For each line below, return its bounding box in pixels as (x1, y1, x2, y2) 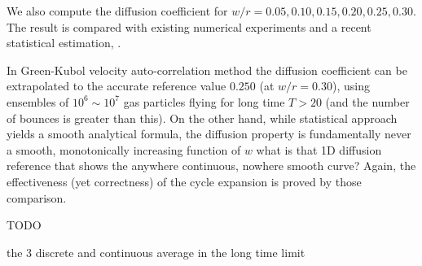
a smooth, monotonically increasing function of (7, 141, 241, 158)
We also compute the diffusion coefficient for (7, 2, 228, 19)
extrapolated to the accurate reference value (7, 77, 226, 94)
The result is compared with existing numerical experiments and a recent (7, 18, 371, 35)
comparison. (7, 189, 67, 206)
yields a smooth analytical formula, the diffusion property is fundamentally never (7, 125, 411, 142)
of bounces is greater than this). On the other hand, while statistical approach (7, 109, 398, 126)
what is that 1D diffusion (256, 141, 382, 158)
